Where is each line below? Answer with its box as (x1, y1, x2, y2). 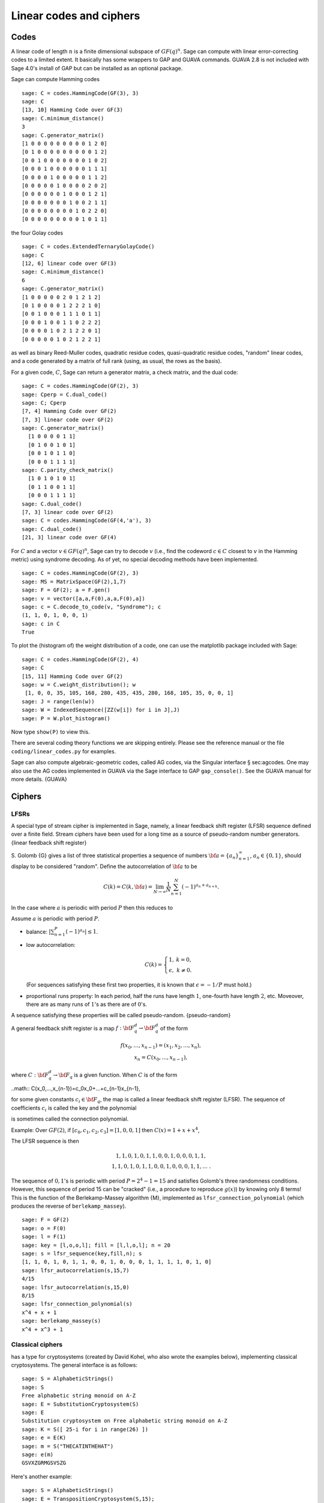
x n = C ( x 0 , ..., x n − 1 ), (134, 1054, 188, 1062)
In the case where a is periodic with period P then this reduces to (11, 904, 173, 911)
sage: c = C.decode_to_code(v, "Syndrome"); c (22, 603, 161, 610)
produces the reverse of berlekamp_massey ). (11, 1202, 127, 1210)
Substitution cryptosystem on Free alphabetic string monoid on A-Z (22, 1418, 227, 1424)
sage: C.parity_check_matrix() (22, 467, 114, 474)
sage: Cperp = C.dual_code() (22, 391, 107, 398)
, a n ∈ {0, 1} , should (250, 852, 302, 860)
